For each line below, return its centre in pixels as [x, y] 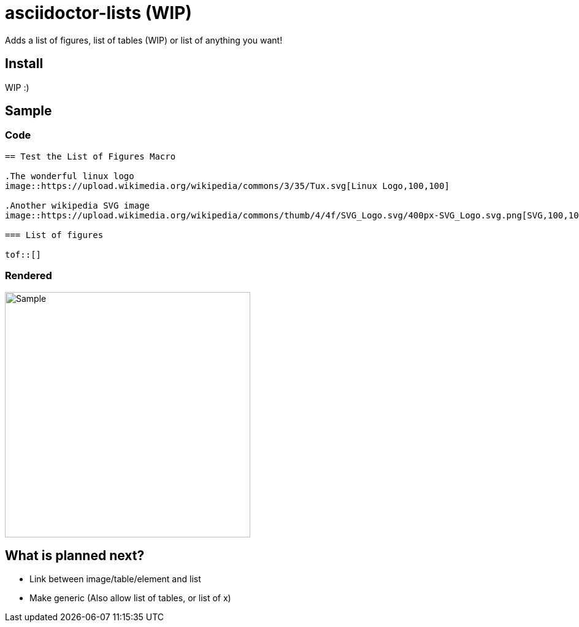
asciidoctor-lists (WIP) [98, 13]
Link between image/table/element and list [115, 579]
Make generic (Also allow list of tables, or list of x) [130, 598]
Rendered [29, 276]
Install [24, 64]
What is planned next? [75, 555]
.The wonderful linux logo [70, 176]
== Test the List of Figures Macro [90, 156]
